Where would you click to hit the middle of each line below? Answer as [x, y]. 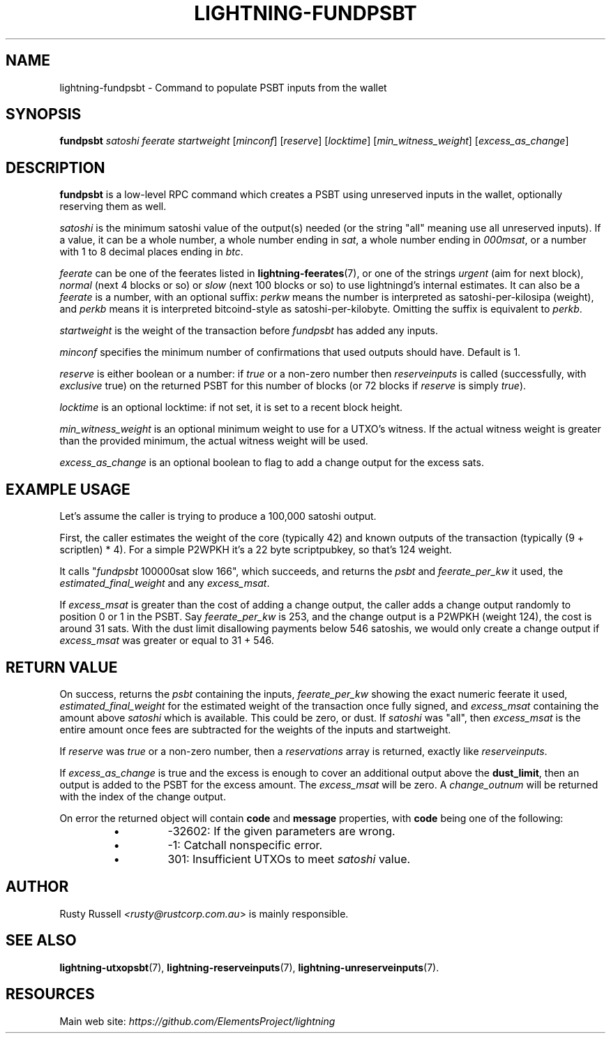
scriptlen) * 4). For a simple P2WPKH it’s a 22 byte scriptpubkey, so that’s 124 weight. [256, 550]
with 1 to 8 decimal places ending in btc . [151, 252]
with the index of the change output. [143, 796]
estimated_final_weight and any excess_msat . [165, 583]
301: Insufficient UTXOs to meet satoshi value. [289, 859]
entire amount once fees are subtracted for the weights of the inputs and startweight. [255, 729]
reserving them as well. [113, 207]
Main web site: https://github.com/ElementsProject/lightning [197, 1021]
